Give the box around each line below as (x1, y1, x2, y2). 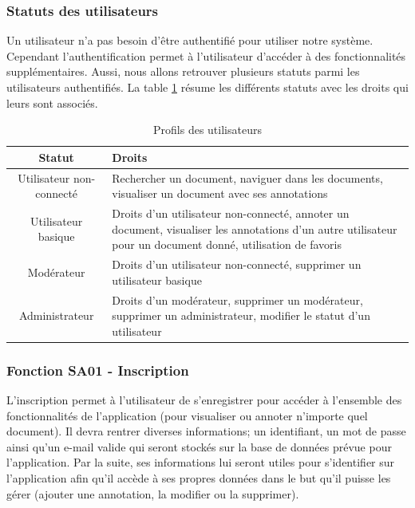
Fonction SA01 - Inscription (6, 360, 189, 380)
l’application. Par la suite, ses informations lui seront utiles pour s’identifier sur (6, 454, 395, 471)
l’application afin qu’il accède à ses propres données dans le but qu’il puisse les (6, 470, 391, 486)
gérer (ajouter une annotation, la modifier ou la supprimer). (6, 485, 299, 502)
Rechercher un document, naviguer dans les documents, (112, 169, 383, 186)
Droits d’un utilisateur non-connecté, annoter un (112, 205, 350, 222)
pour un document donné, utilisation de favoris (112, 236, 342, 253)
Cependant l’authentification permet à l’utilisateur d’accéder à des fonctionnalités (6, 47, 406, 64)
